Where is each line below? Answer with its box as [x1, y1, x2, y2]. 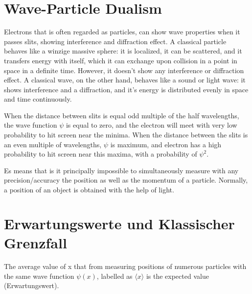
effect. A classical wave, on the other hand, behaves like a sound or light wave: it [4, 75, 246, 85]
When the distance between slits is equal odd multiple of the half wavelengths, [4, 110, 239, 120]
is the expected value [146, 270, 209, 281]
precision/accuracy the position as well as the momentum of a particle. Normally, [4, 175, 248, 185]
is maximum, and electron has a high [110, 139, 222, 149]
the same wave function [4, 270, 74, 281]
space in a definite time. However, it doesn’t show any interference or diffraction [4, 65, 244, 75]
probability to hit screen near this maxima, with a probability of [4, 149, 197, 159]
